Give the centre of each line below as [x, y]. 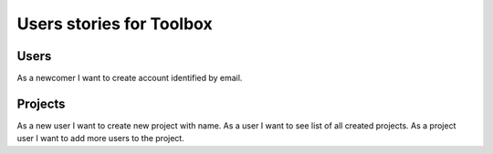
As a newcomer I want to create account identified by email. [130, 78]
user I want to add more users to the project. [100, 139]
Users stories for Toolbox [115, 24]
